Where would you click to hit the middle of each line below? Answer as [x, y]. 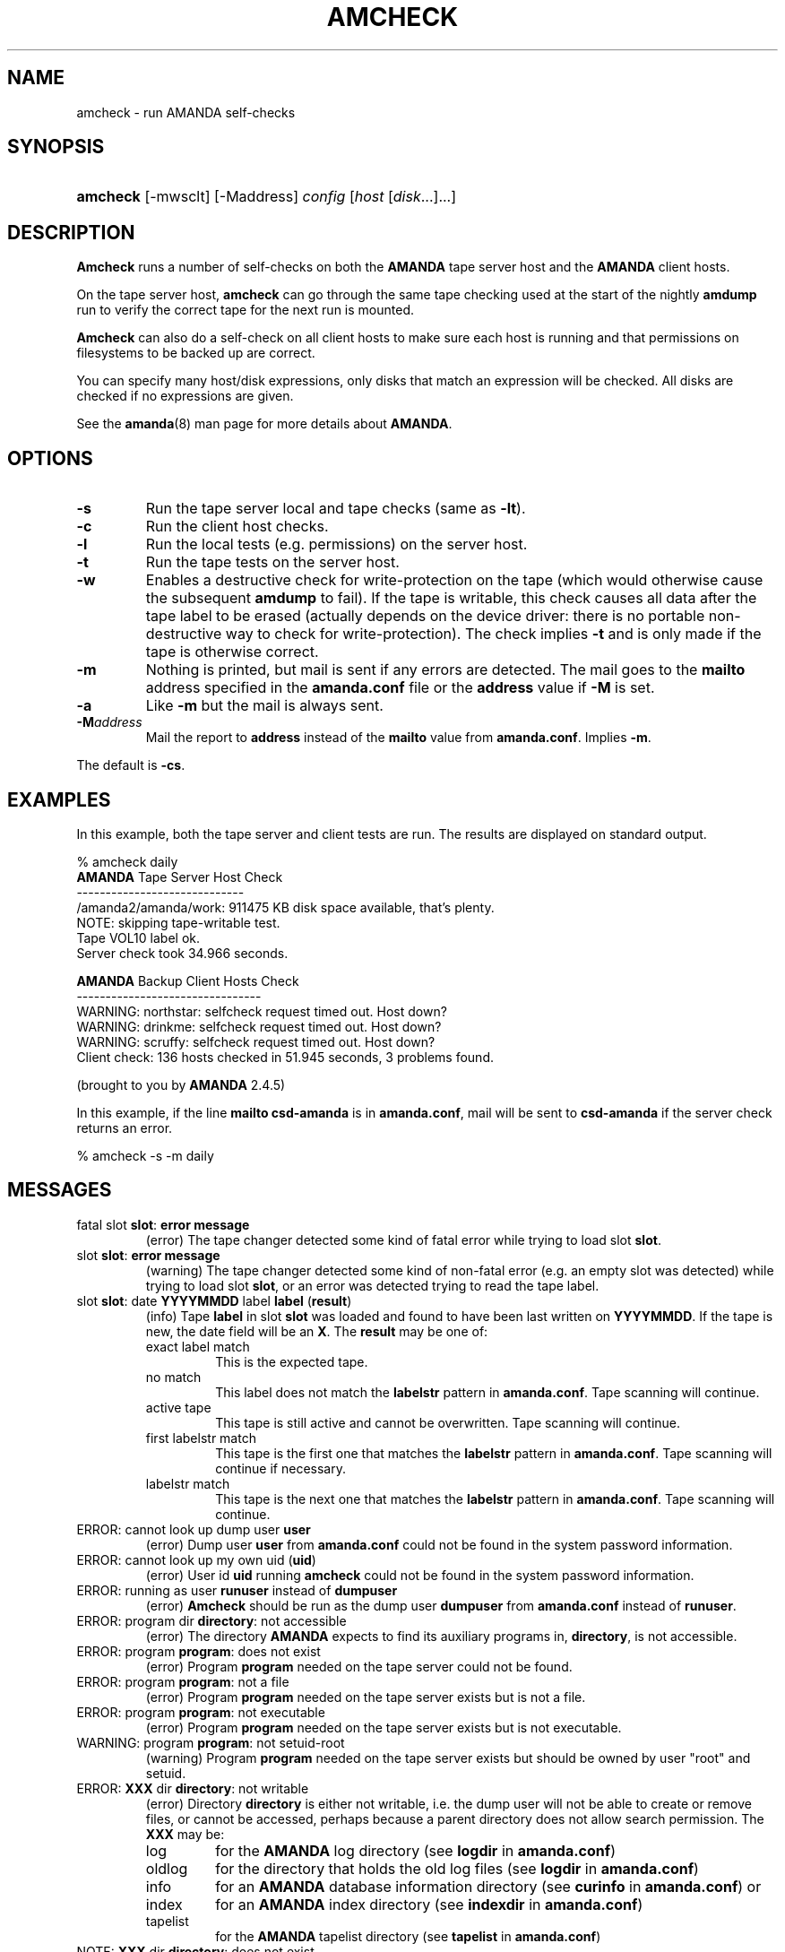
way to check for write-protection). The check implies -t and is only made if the [493, 634]
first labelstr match [201, 1438]
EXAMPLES [59, 799]
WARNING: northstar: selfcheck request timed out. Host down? [262, 1011]
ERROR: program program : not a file [183, 1681]
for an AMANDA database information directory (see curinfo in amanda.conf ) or [488, 1886]
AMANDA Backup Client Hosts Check [188, 980]
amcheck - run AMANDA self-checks [186, 112]
